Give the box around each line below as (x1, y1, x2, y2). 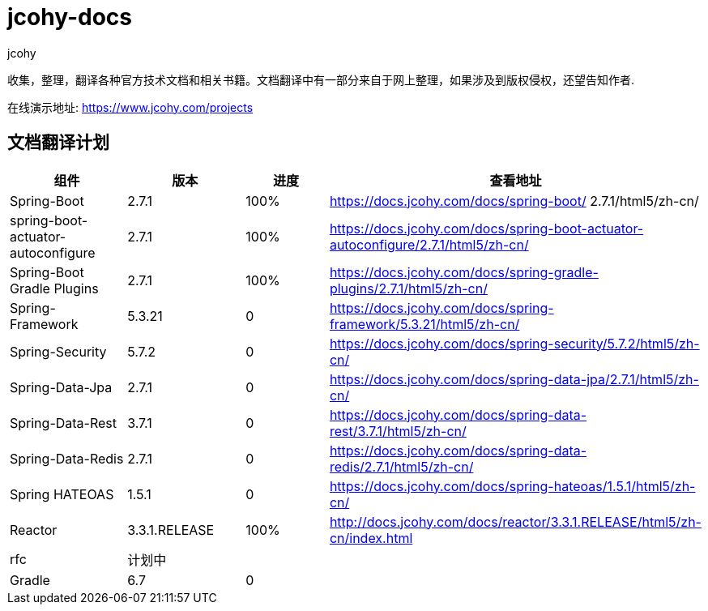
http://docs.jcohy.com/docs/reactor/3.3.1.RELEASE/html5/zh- (329, 513, 702, 530)
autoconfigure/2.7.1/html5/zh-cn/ (329, 236, 529, 253)
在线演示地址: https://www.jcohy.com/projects (7, 100, 254, 114)
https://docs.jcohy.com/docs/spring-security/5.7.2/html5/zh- (329, 335, 700, 352)
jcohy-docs (7, 3, 133, 31)
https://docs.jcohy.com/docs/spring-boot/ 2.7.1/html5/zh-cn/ (329, 192, 699, 209)
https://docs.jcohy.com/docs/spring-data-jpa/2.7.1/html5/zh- (329, 370, 699, 387)
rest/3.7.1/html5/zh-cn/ (329, 422, 467, 439)
